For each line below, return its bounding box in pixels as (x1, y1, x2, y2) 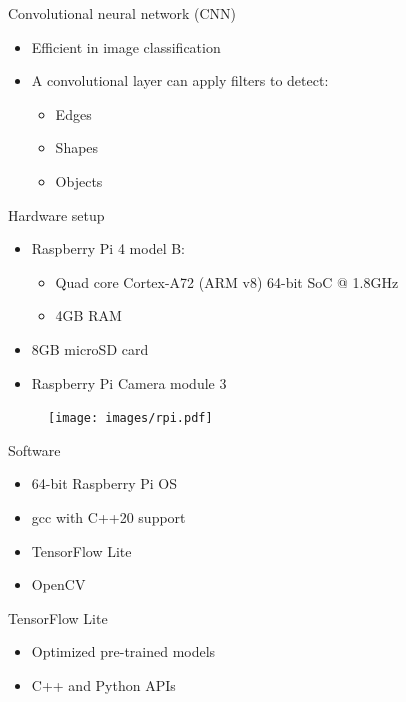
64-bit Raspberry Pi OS (31, 473, 178, 494)
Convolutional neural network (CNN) (8, 3, 236, 23)
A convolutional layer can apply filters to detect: (31, 70, 329, 91)
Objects (55, 170, 103, 191)
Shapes (55, 137, 99, 158)
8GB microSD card (31, 338, 149, 359)
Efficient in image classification (31, 36, 221, 57)
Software (8, 439, 61, 460)
